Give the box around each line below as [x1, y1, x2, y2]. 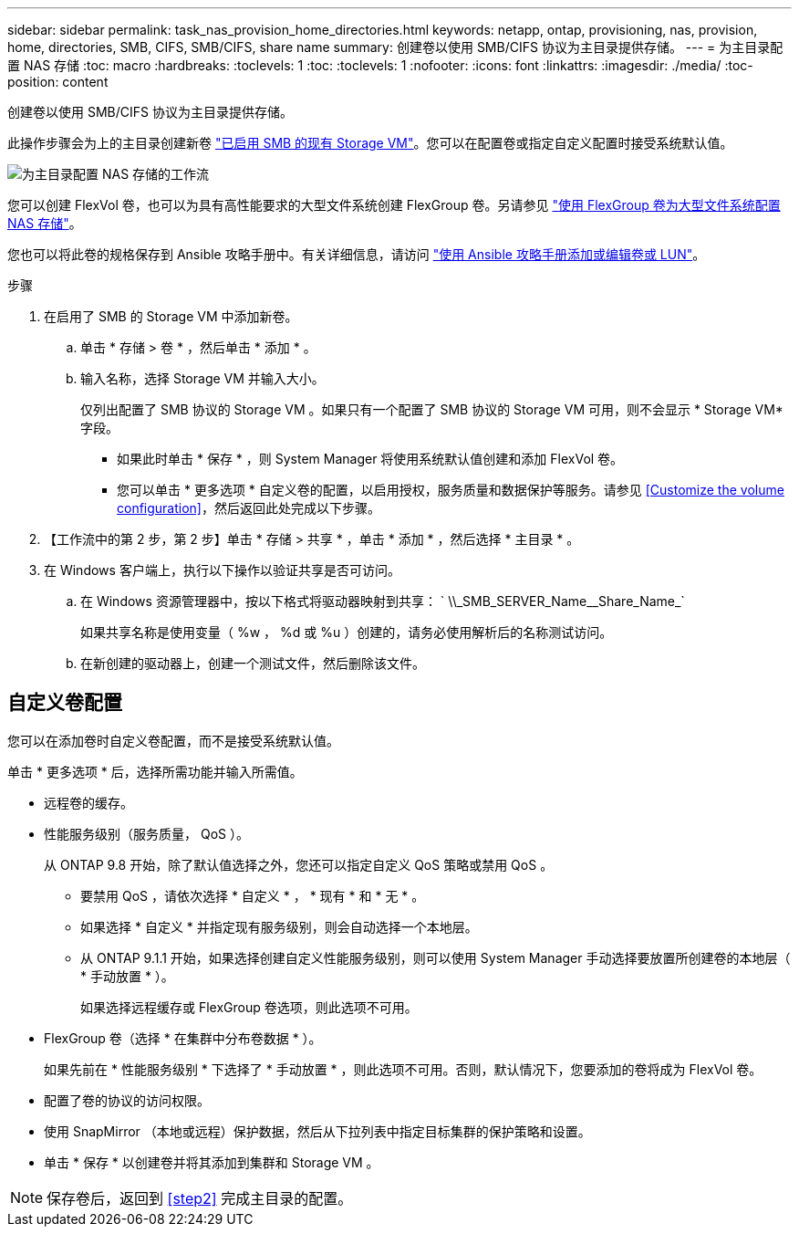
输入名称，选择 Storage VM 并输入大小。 [80, 371, 325, 386]
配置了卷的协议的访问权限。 [44, 1092, 210, 1108]
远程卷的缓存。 [44, 794, 133, 810]
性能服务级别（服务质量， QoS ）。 [44, 825, 249, 842]
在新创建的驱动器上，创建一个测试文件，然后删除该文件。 [80, 655, 425, 671]
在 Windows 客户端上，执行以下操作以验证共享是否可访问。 [44, 562, 400, 578]
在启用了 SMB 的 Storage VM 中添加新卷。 [44, 308, 298, 324]
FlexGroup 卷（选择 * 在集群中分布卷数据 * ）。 [44, 1030, 322, 1046]
